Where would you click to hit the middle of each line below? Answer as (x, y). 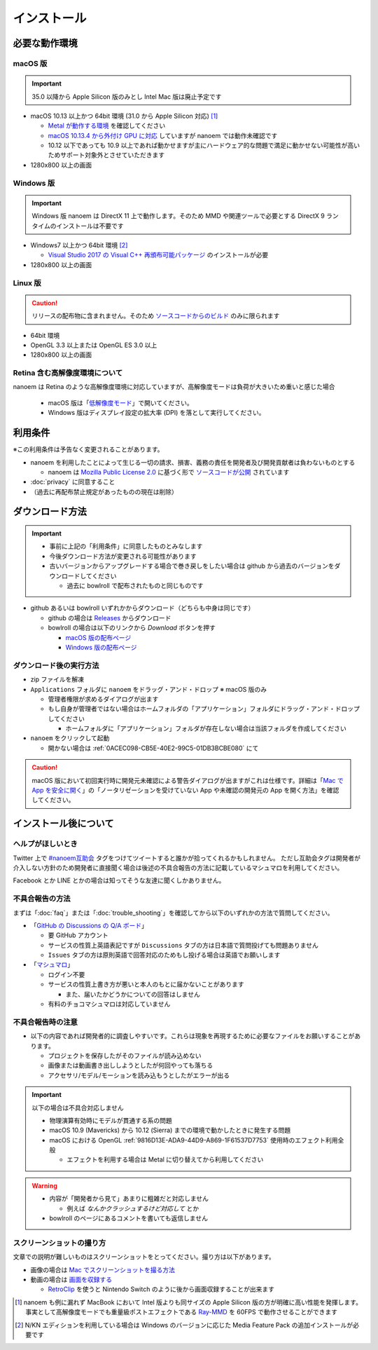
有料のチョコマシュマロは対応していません (109, 1004)
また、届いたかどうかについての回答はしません (133, 994)
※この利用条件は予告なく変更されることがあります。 (88, 449)
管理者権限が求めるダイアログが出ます (103, 699)
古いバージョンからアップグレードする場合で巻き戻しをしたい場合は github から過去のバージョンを (192, 566)
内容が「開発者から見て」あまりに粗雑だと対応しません (129, 1199)
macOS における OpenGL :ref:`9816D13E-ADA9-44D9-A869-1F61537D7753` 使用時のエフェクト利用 (194, 1140)
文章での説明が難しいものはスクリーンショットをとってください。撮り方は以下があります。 (144, 1257)
